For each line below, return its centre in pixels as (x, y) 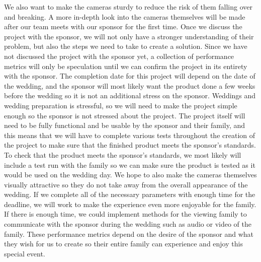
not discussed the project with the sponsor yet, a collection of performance (119, 56)
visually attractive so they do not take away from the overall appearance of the (126, 184)
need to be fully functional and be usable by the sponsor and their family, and (125, 125)
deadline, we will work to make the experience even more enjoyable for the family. (130, 204)
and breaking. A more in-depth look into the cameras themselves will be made (125, 16)
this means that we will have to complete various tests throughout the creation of (130, 135)
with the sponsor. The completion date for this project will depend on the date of (130, 76)
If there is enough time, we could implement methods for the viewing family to (125, 214)
